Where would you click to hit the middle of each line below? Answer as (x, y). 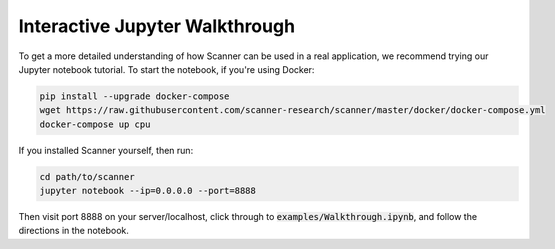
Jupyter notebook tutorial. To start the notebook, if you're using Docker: (166, 69)
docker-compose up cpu (95, 124)
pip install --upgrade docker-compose (134, 96)
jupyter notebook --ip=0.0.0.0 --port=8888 (148, 191)
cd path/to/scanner (87, 176)
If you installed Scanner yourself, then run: (106, 150)
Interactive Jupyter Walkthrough (156, 26)
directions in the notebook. (74, 231)
